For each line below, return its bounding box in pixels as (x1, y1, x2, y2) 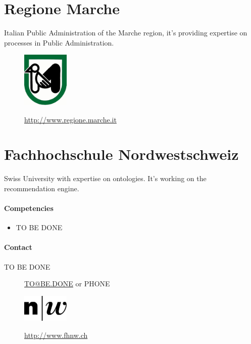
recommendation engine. (4, 183, 79, 193)
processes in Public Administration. (4, 37, 114, 48)
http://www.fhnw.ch (24, 329, 88, 340)
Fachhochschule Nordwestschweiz (4, 144, 239, 164)
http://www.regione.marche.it (24, 114, 117, 124)
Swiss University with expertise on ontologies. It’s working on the (4, 173, 207, 184)
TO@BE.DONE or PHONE (24, 278, 110, 289)
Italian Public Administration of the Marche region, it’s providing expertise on (4, 27, 247, 38)
